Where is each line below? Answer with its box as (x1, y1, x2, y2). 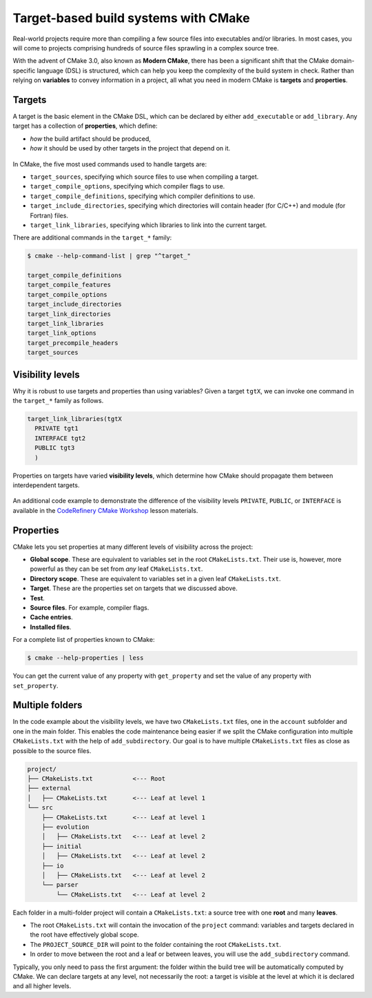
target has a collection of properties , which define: (12, 121, 158, 130)
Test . (30, 594, 45, 602)
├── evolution (41, 823, 90, 831)
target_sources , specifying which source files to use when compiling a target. (30, 173, 259, 181)
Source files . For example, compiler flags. (30, 604, 149, 612)
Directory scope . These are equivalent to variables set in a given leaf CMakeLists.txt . (30, 574, 281, 583)
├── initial (41, 842, 83, 850)
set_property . (12, 681, 59, 689)
